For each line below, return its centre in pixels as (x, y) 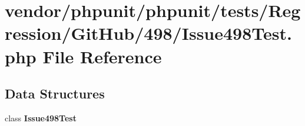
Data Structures (55, 93)
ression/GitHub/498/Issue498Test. (148, 33)
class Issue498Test (41, 118)
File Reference (102, 56)
